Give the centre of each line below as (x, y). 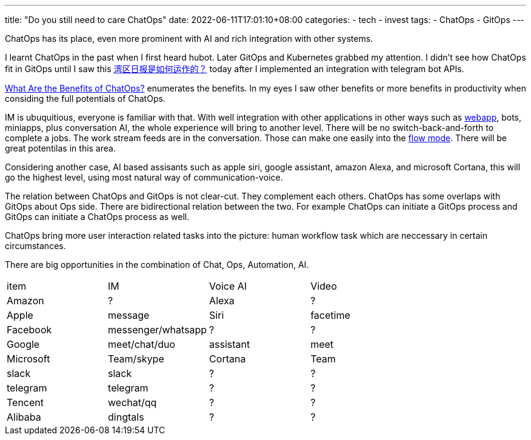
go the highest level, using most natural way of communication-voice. (144, 177)
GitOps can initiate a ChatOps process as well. (97, 217)
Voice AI (228, 286)
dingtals (126, 417)
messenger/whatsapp (158, 330)
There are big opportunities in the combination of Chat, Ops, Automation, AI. (157, 265)
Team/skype (136, 359)
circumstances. (35, 246)
